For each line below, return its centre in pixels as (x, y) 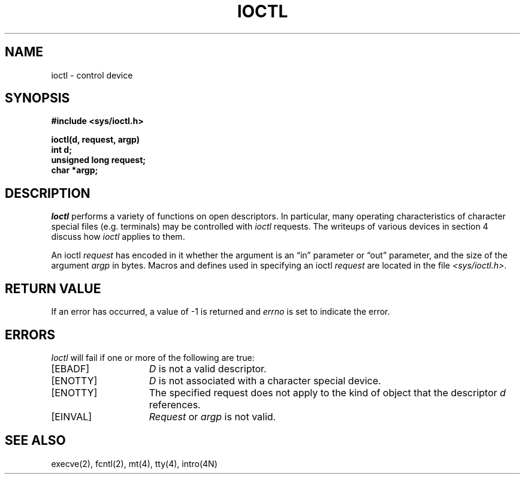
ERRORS (30, 335)
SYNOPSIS (37, 98)
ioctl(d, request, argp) (95, 140)
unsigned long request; (99, 160)
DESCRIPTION (48, 193)
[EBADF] (70, 368)
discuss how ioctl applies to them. (118, 237)
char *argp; (75, 170)
